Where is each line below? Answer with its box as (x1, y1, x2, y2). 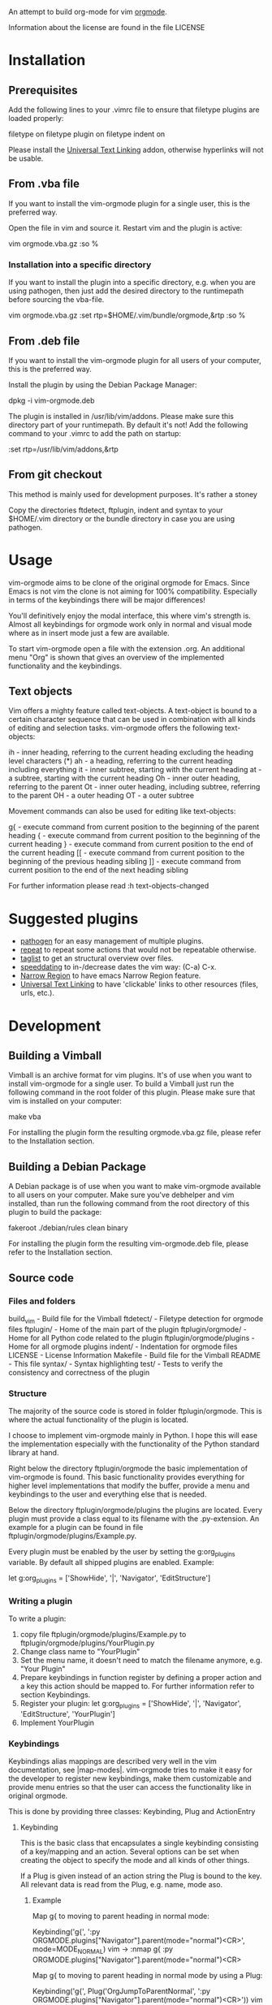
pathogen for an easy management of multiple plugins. (19, 936, 205, 946)
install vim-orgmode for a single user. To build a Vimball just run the (8, 1079, 235, 1089)
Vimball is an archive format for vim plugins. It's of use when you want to (8, 1070, 253, 1080)
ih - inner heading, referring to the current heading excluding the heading (8, 747, 254, 758)
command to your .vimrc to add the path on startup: (8, 428, 181, 438)
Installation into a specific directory (8, 259, 152, 270)
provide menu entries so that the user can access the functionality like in (8, 1782, 252, 1791)
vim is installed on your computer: (8, 1096, 122, 1106)
